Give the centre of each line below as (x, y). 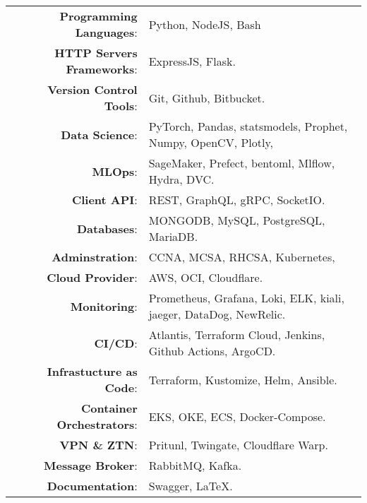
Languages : (106, 32)
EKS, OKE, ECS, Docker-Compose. (237, 416)
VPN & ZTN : (98, 445)
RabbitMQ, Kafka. (195, 465)
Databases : (107, 228)
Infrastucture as (92, 371)
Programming (98, 16)
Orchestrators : (97, 424)
